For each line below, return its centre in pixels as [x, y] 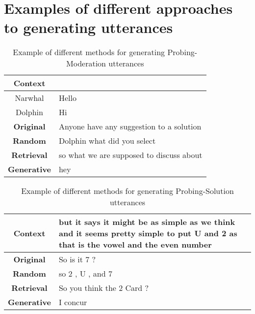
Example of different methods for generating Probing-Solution [127, 191]
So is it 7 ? [77, 259]
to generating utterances [89, 27]
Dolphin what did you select [107, 141]
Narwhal [29, 98]
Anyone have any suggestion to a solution [130, 126]
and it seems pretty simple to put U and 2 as [148, 233]
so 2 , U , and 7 [85, 274]
